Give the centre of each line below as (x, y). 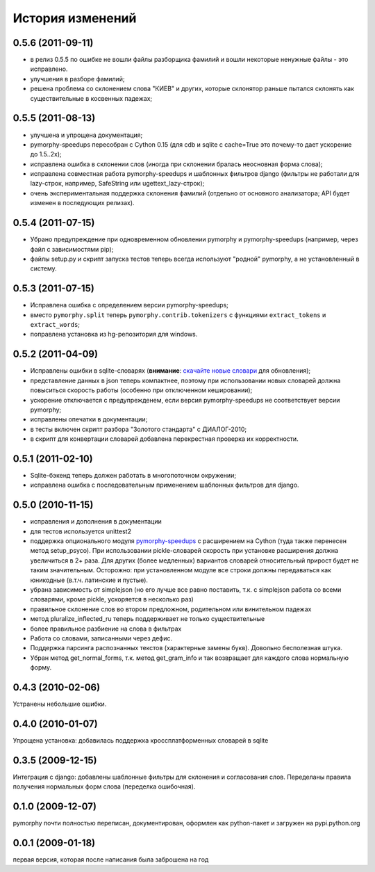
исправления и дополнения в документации (96, 522)
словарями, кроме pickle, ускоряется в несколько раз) (112, 599)
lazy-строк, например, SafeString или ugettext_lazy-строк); (117, 184)
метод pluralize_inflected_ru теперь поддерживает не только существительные (148, 619)
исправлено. (49, 69)
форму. (41, 668)
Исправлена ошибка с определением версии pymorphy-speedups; (130, 305)
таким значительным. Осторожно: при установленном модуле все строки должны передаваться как (181, 570)
